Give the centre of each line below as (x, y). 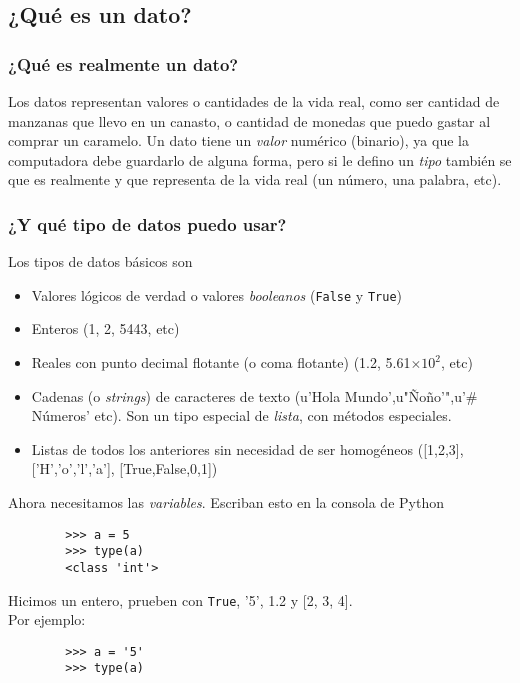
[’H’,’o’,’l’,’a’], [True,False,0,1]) (124, 468)
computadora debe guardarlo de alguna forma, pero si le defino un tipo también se (260, 159)
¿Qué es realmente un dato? (123, 63)
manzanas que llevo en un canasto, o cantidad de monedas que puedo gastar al (249, 120)
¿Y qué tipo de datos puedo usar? (147, 223)
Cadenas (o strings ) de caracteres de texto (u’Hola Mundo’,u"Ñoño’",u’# (254, 395)
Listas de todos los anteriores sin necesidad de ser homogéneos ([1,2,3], (247, 448)
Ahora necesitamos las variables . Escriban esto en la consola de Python (226, 502)
